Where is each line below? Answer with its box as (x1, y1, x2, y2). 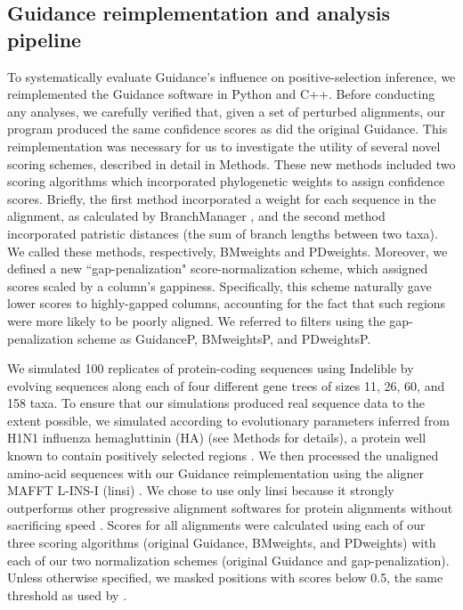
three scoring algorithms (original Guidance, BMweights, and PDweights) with (7, 533, 436, 552)
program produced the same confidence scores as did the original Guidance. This (7, 119, 448, 138)
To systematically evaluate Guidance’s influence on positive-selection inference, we (7, 67, 456, 85)
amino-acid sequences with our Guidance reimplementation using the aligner (7, 463, 424, 482)
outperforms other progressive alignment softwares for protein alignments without (7, 498, 453, 516)
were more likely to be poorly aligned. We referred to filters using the (7, 311, 386, 329)
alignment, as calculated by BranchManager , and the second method (7, 207, 386, 225)
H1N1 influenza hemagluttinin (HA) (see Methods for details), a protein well (7, 428, 426, 447)
